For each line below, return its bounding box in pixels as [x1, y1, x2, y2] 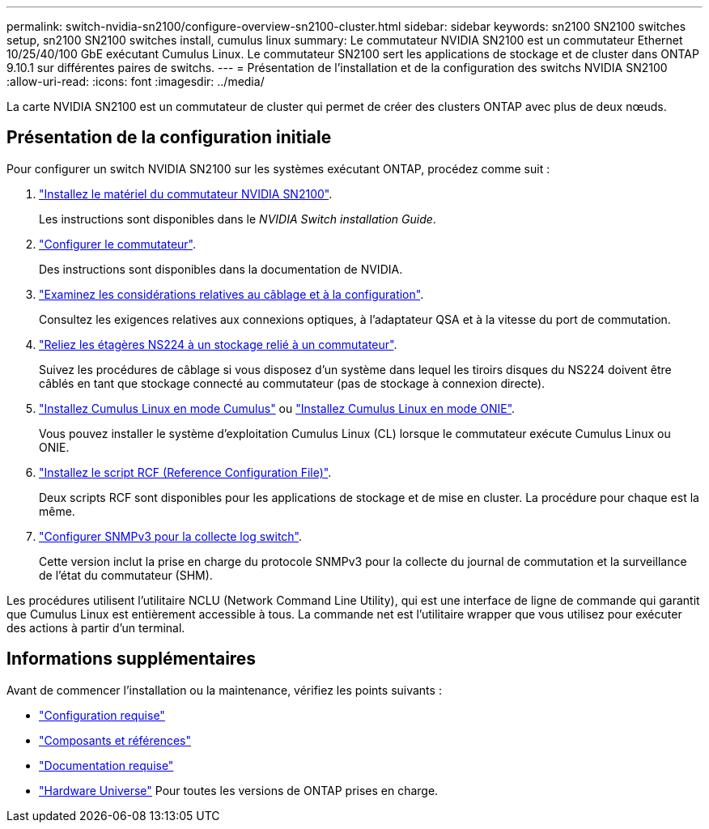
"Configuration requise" [39, 708, 165, 722]
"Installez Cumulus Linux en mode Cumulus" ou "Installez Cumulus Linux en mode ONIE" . [39, 401, 516, 415]
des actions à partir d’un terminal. [6, 620, 185, 635]
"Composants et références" [39, 733, 192, 747]
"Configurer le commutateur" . [39, 236, 197, 251]
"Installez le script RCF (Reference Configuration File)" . [39, 465, 332, 479]
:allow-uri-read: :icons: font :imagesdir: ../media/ [6, 74, 265, 88]
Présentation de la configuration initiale [6, 127, 332, 148]
